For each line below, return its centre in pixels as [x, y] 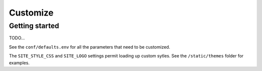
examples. [19, 63]
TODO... [17, 38]
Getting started [34, 26]
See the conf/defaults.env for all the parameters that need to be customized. [90, 47]
